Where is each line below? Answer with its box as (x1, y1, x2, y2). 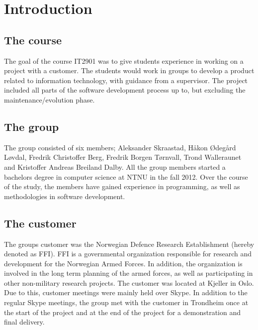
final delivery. (4, 317, 45, 327)
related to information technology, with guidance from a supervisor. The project (4, 75, 248, 85)
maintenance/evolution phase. (4, 94, 95, 105)
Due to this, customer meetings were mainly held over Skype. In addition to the (4, 287, 248, 298)
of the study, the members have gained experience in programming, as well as (4, 181, 240, 192)
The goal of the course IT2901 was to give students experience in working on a (4, 55, 244, 66)
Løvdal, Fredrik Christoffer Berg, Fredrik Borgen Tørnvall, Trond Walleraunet (4, 152, 242, 162)
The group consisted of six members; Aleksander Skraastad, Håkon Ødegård (4, 142, 236, 152)
